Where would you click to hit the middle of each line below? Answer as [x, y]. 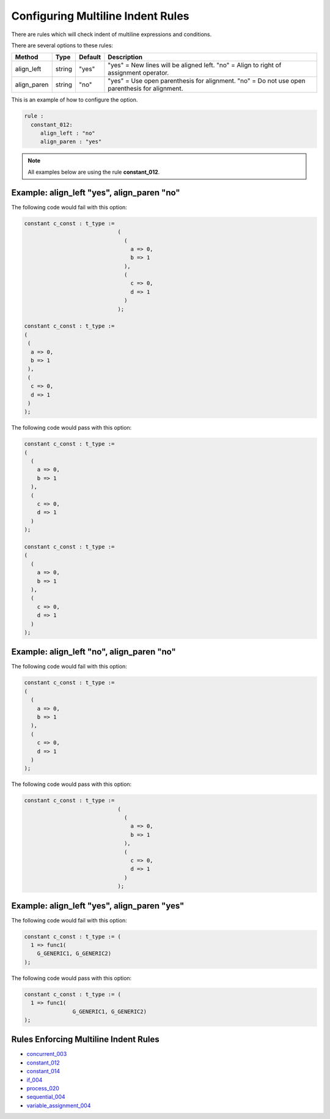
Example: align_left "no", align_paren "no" [94, 652]
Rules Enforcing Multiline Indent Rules [86, 1040]
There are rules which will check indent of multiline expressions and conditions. [112, 34]
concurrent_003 [47, 1054]
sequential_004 [46, 1097]
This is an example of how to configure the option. [75, 100]
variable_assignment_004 [59, 1106]
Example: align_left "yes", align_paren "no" [96, 193]
